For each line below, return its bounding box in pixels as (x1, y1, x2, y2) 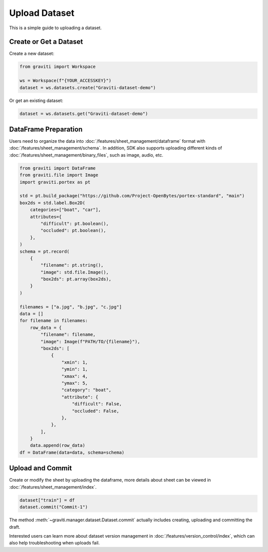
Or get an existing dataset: (9, 97, 64, 104)
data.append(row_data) (30, 442, 85, 448)
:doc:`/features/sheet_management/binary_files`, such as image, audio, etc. (9, 152, 163, 158)
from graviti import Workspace (19, 64, 96, 69)
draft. (9, 524, 21, 530)
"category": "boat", (61, 387, 112, 393)
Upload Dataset (9, 7, 74, 18)
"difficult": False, (72, 401, 122, 407)
